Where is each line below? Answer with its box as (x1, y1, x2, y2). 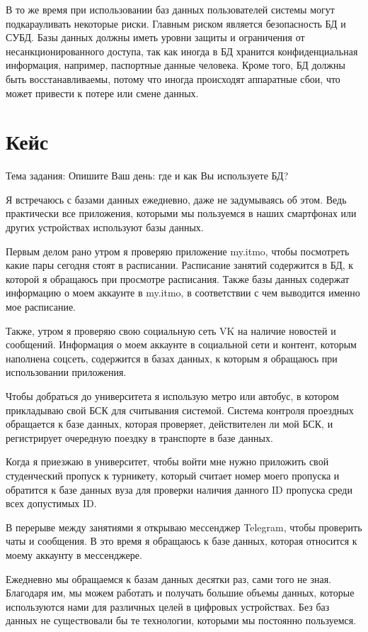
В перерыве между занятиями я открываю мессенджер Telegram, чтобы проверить (6, 519, 362, 534)
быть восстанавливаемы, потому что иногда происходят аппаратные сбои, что (6, 71, 340, 86)
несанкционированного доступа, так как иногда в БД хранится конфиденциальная (6, 43, 358, 58)
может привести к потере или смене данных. (6, 85, 199, 100)
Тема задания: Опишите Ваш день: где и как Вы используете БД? (6, 168, 289, 183)
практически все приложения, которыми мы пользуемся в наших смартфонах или (6, 206, 357, 221)
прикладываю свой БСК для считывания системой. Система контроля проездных (6, 402, 354, 417)
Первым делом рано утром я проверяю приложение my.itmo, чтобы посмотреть (6, 243, 350, 258)
